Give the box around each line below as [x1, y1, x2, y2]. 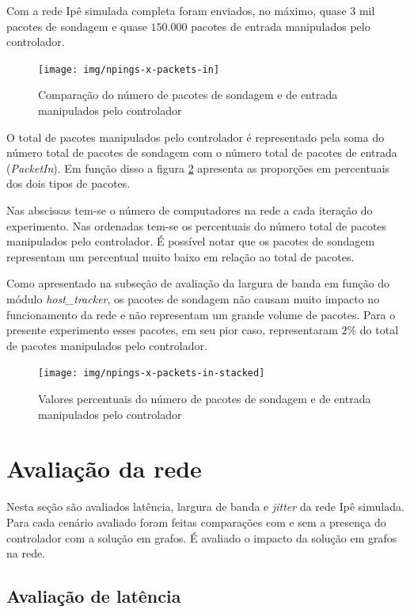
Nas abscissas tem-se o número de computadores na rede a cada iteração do [6, 202, 373, 218]
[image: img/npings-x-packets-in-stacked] [38, 367, 265, 379]
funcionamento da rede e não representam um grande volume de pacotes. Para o [6, 306, 396, 322]
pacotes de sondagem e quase [6, 17, 147, 34]
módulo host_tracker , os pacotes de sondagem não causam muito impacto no [6, 290, 380, 306]
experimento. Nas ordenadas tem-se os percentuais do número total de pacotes [6, 217, 387, 234]
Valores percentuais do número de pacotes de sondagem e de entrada [38, 390, 371, 406]
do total [359, 322, 399, 338]
